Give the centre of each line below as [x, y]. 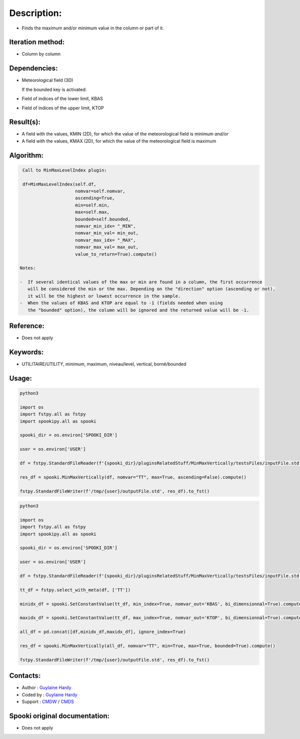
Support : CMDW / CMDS [48, 702]
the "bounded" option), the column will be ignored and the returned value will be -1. [138, 310]
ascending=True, [95, 198]
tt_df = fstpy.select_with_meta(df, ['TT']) [75, 590]
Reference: [27, 326]
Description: [35, 13]
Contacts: [25, 676]
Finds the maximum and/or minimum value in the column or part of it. [93, 28]
